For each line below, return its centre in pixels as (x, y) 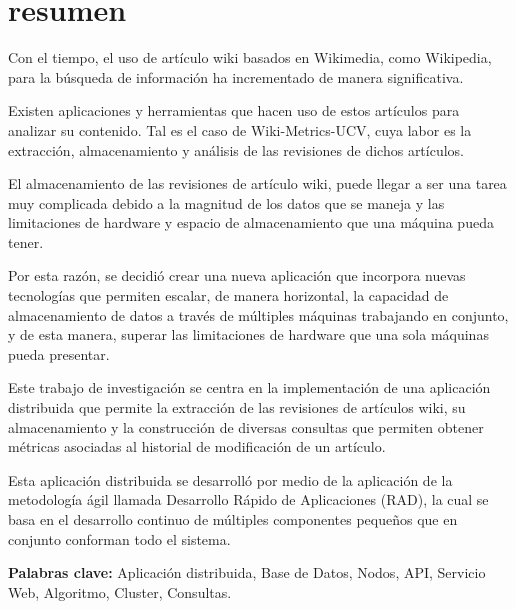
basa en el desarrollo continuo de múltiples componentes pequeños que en (233, 519)
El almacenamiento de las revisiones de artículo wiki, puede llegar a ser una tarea (257, 183)
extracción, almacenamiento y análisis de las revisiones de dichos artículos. (236, 149)
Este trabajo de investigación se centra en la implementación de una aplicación (249, 387)
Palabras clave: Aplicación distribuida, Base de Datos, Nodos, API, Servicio (247, 572)
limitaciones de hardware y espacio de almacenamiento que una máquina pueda (251, 222)
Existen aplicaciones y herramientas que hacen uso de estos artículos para (234, 110)
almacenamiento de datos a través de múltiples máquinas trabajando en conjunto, (258, 314)
